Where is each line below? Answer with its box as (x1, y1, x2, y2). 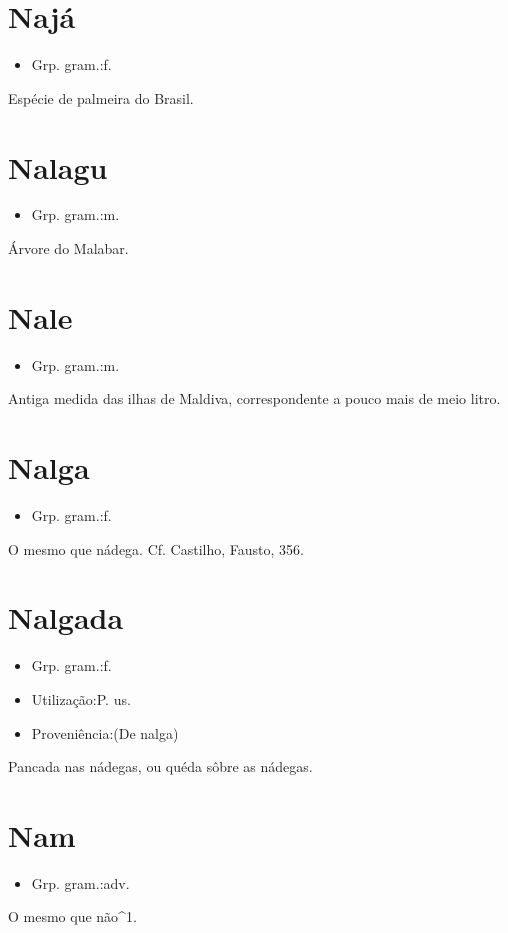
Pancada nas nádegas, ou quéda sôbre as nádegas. (8, 756, 313, 777)
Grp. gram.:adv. (31, 872, 130, 893)
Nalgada (8, 597, 124, 638)
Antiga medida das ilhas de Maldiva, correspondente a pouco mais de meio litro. (8, 388, 501, 409)
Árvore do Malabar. (8, 238, 129, 259)
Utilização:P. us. (31, 688, 131, 709)
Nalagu (8, 146, 108, 187)
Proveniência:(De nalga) (31, 722, 179, 743)
